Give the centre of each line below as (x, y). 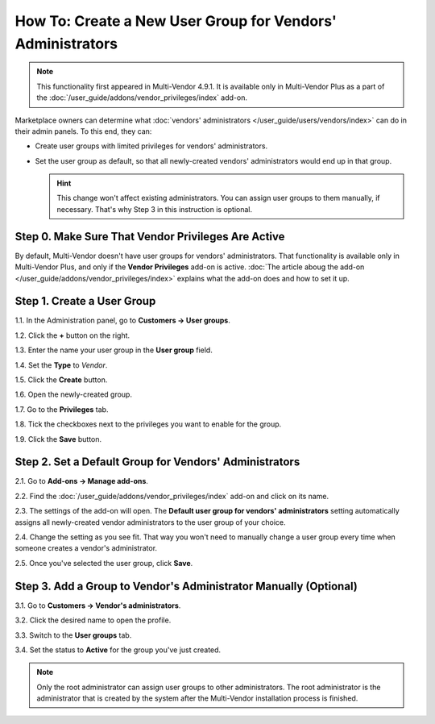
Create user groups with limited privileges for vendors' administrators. (151, 146)
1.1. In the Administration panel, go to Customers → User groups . (123, 320)
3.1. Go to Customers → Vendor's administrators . (98, 605)
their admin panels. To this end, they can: (83, 131)
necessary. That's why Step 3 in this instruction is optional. (155, 209)
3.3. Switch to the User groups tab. (73, 635)
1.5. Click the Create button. (61, 380)
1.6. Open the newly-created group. (74, 394)
